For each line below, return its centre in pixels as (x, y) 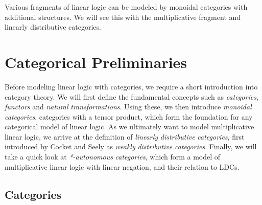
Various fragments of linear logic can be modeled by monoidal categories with (126, 7)
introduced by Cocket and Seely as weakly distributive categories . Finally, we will (131, 146)
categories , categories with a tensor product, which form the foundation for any (129, 116)
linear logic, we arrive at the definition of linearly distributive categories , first (125, 136)
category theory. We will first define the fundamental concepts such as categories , (132, 96)
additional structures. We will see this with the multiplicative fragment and (123, 17)
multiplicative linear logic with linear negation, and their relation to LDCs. (122, 166)
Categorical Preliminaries (96, 62)
